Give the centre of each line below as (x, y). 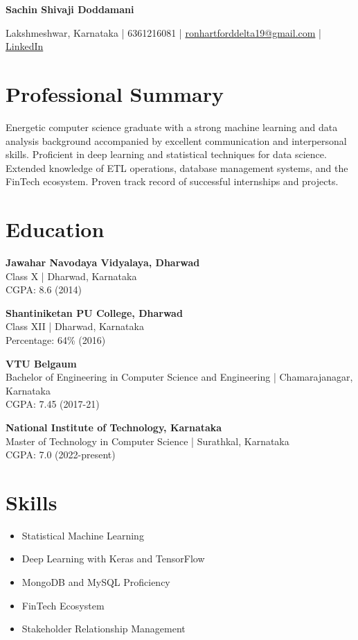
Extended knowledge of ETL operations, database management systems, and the (177, 167)
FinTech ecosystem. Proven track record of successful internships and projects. (172, 181)
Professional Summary (115, 93)
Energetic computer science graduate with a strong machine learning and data (172, 127)
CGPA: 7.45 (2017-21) (53, 404)
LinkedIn (25, 46)
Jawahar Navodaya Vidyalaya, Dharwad (103, 262)
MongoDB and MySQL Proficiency (96, 582)
